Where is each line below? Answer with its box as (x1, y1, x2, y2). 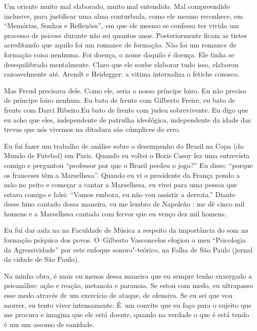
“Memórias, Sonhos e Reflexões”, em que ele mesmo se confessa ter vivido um (4, 20, 239, 31)
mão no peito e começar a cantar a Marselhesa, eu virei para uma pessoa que (4, 179, 237, 190)
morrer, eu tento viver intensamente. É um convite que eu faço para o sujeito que (4, 299, 252, 310)
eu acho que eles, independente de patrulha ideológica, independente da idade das (4, 114, 251, 124)
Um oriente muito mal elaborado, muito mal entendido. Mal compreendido (4, 1, 230, 11)
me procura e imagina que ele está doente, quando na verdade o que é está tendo (4, 309, 249, 320)
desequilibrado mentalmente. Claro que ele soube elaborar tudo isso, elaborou (4, 59, 239, 69)
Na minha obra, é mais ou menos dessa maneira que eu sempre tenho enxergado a (4, 270, 252, 281)
